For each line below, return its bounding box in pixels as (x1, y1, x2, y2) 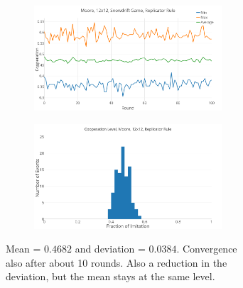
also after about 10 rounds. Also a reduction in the (6, 255, 227, 270)
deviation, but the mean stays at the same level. (6, 269, 215, 284)
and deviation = (75, 241, 146, 256)
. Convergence (176, 241, 237, 256)
